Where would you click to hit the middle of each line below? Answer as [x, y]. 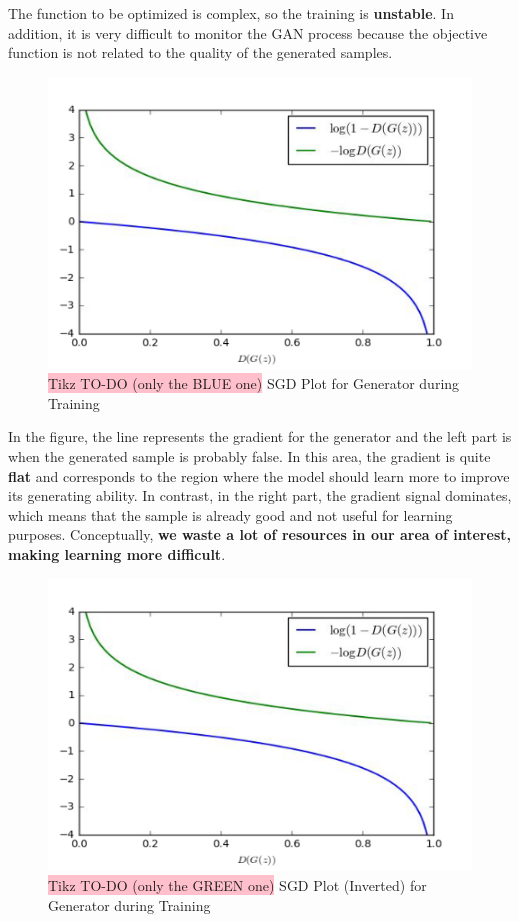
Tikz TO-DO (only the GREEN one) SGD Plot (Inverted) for [237, 885]
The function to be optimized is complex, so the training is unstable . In [231, 13]
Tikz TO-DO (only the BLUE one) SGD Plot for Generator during [254, 383]
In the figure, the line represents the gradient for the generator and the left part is [260, 436]
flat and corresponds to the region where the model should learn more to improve [259, 475]
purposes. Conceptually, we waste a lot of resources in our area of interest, [259, 534]
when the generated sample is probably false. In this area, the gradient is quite [249, 456]
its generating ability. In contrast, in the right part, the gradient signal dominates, [260, 495]
